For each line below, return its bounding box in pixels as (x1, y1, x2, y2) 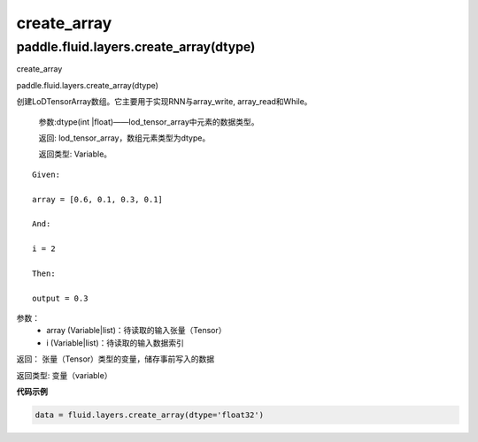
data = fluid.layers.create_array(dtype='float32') (35, 409, 265, 420)
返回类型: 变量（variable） (16, 370, 112, 380)
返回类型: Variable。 (38, 149, 112, 159)
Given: (32, 169, 61, 179)
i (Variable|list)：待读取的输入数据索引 (46, 337, 185, 348)
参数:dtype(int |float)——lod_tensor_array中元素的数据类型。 (38, 116, 260, 127)
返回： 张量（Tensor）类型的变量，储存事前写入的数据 (16, 354, 215, 364)
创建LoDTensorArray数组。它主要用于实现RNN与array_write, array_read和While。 (16, 96, 312, 107)
